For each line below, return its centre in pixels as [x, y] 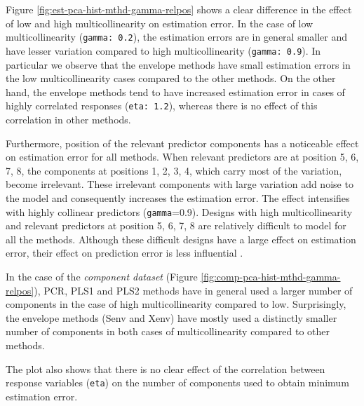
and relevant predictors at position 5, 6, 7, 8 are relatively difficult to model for [176, 225]
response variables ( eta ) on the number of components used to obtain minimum [177, 383]
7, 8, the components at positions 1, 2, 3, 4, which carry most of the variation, [174, 170]
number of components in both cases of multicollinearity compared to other [168, 331]
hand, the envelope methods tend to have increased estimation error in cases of [175, 92]
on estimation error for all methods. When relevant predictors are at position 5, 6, [182, 157]
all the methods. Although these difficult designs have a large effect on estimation [181, 239]
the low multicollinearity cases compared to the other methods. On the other [171, 78]
